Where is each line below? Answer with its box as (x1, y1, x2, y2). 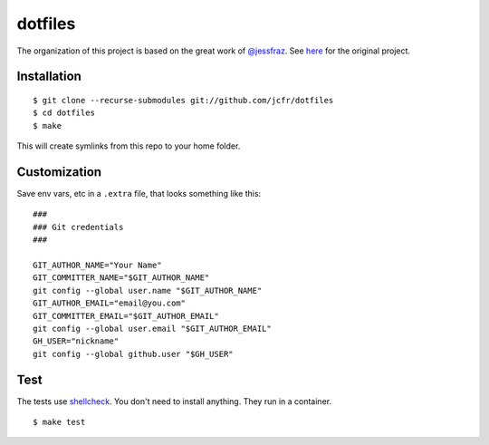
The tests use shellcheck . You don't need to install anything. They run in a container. (16, 395, 332, 407)
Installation (16, 69, 81, 84)
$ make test (33, 417, 86, 428)
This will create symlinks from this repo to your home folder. (16, 140, 241, 151)
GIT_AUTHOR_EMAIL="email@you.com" (33, 298, 186, 308)
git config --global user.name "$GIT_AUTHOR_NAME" (33, 285, 263, 295)
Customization (16, 164, 102, 179)
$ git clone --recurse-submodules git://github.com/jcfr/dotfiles (33, 95, 334, 105)
